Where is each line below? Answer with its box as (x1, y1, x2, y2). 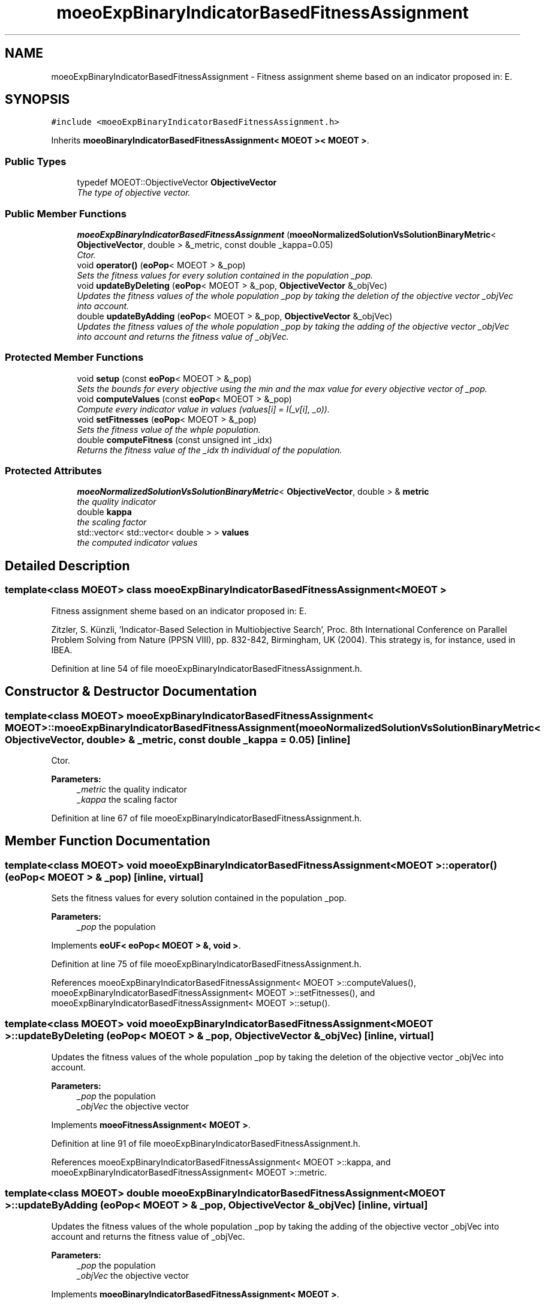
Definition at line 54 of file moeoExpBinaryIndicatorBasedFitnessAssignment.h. (51, 663, 363, 674)
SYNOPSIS (5, 92, 70, 107)
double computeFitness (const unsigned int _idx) (77, 434, 273, 445)
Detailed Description (5, 558, 130, 573)
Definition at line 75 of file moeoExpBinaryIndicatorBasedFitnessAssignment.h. (51, 959, 362, 970)
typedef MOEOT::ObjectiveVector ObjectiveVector (77, 177, 277, 188)
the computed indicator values (77, 537, 198, 548)
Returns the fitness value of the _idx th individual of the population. (77, 444, 342, 455)
